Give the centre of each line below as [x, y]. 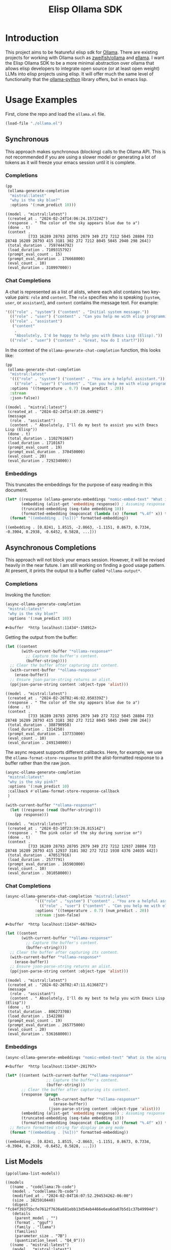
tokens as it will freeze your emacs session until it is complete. [70, 162]
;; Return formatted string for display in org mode [67, 1128]
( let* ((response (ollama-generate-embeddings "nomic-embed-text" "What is [87, 499]
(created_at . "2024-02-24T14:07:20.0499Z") [55, 411]
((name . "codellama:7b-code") [43, 1187]
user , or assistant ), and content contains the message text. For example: [82, 302]
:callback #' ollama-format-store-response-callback [63, 791]
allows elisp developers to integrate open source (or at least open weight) [82, 68]
